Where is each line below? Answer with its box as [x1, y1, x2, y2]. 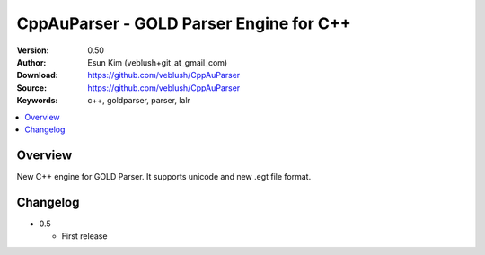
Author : [16, 57, 47, 67]
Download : [16, 70, 58, 81]
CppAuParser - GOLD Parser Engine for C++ [16, 13, 352, 33]
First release [61, 231, 108, 242]
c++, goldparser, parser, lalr [87, 95, 190, 106]
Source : [16, 82, 48, 93]
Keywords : [16, 95, 58, 106]
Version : [16, 45, 49, 56]
